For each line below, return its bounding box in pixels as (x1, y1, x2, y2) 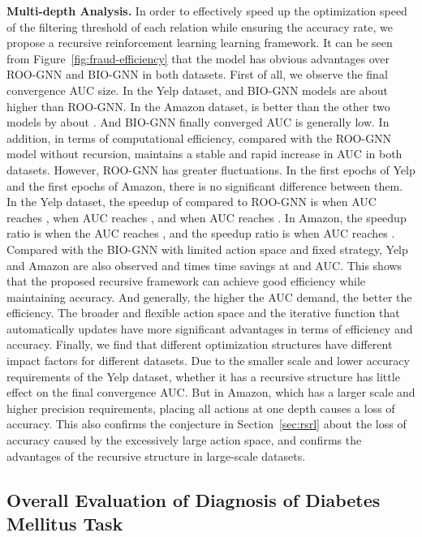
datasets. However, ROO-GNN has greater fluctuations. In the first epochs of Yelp (6, 161, 416, 178)
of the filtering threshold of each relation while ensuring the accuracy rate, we (6, 18, 393, 35)
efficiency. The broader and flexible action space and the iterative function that (6, 304, 400, 321)
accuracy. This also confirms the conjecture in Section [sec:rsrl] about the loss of (6, 415, 407, 432)
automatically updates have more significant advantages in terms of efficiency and (6, 320, 413, 337)
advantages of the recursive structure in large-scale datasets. (6, 447, 306, 464)
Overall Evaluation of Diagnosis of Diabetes (6, 487, 381, 512)
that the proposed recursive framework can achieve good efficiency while (6, 273, 366, 290)
